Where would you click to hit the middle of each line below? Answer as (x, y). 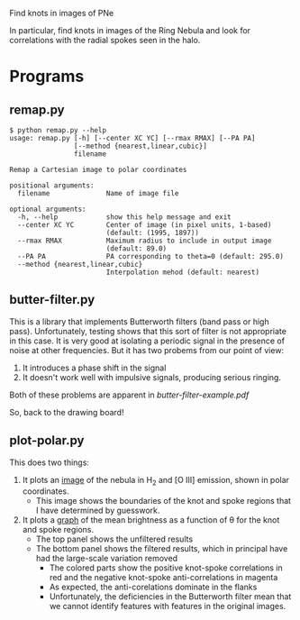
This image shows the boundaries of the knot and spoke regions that (163, 501)
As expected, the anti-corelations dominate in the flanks (153, 587)
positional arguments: (52, 186)
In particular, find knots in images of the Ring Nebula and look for (130, 30)
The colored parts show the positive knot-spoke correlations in (166, 568)
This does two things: (50, 462)
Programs (47, 77)
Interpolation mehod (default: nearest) (182, 272)
